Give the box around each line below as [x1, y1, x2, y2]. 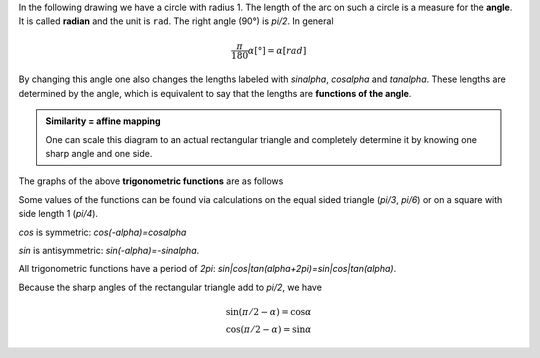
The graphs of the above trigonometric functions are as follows [18, 175, 284, 187]
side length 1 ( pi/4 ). [18, 208, 99, 220]
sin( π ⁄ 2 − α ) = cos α [225, 306, 312, 317]
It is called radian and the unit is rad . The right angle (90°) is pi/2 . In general [18, 15, 334, 27]
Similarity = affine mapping [45, 115, 161, 127]
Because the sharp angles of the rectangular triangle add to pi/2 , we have [18, 281, 322, 293]
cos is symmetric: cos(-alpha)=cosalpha [18, 226, 187, 238]
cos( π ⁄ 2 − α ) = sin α [225, 323, 312, 335]
